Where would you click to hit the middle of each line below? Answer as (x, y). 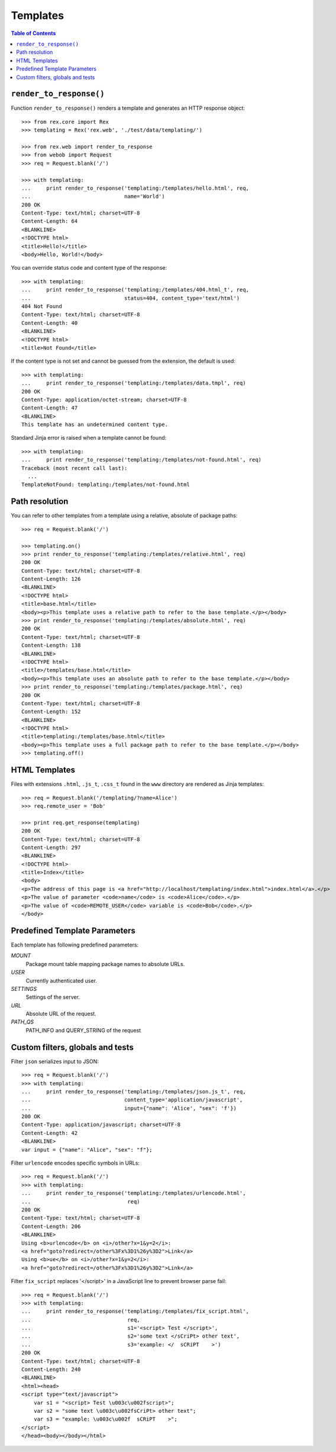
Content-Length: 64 (50, 221)
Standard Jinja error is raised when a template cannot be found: (89, 438)
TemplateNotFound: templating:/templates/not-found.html (106, 485)
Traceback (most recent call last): (75, 468)
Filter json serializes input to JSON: (55, 1061)
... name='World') (93, 196)
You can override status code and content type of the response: (89, 268)
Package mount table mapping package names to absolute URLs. (105, 964)
